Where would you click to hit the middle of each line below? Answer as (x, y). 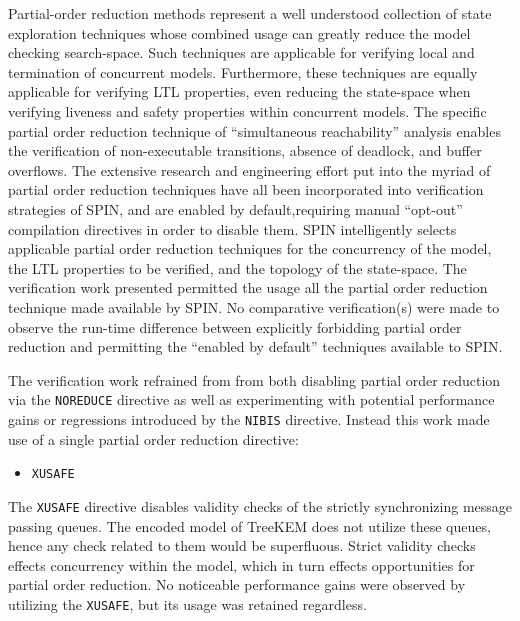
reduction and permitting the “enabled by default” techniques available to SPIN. (255, 346)
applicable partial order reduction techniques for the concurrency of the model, (250, 248)
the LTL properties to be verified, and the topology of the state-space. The (237, 267)
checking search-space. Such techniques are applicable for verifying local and (241, 52)
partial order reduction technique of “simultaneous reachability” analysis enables (254, 130)
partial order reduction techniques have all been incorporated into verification (246, 189)
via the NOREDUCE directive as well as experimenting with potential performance (251, 399)
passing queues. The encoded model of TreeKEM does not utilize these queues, (249, 525)
